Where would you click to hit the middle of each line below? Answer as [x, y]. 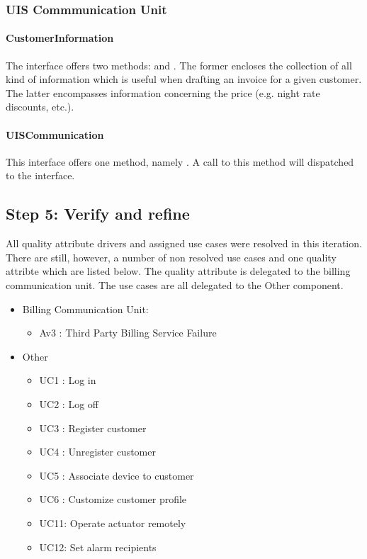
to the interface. [40, 175]
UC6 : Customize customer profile [113, 499]
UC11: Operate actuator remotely [113, 523]
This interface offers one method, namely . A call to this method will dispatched [180, 161]
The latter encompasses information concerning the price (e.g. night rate [163, 92]
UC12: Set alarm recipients [98, 547]
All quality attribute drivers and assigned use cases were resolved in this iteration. [184, 243]
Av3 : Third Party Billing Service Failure [128, 333]
